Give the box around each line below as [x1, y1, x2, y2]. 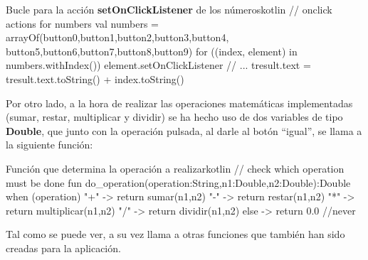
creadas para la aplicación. [6, 240, 121, 255]
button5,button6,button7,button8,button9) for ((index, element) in [6, 43, 298, 58]
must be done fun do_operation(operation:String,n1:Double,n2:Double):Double [6, 175, 351, 190]
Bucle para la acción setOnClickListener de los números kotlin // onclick [6, 2, 332, 16]
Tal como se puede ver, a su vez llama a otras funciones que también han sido [6, 227, 345, 242]
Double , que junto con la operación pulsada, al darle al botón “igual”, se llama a [6, 123, 362, 138]
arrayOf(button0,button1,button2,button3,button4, [6, 30, 229, 45]
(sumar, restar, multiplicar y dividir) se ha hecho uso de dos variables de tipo [6, 109, 343, 124]
